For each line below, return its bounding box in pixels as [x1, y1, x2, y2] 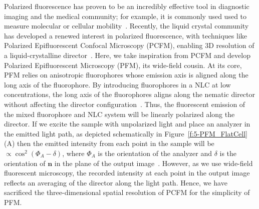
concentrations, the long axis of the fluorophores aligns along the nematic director [4, 89, 255, 99]
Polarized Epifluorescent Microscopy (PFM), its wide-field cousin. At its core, [4, 59, 242, 70]
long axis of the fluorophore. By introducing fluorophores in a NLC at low [4, 79, 231, 89]
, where [62, 147, 85, 158]
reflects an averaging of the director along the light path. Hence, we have [4, 177, 227, 187]
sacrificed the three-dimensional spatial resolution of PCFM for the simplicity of [4, 187, 250, 197]
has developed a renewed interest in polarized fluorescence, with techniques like [4, 30, 247, 40]
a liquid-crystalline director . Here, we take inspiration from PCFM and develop [4, 49, 250, 60]
